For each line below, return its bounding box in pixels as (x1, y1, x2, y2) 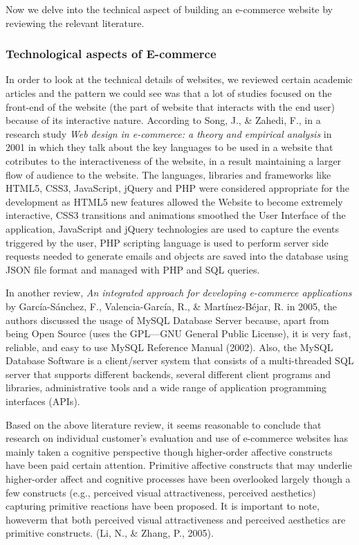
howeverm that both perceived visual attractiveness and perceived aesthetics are (6, 512, 346, 526)
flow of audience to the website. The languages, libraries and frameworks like (6, 167, 331, 181)
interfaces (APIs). (6, 394, 80, 409)
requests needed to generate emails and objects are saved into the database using (6, 249, 349, 263)
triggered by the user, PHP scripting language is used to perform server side (6, 235, 329, 249)
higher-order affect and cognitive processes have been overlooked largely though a (6, 472, 351, 486)
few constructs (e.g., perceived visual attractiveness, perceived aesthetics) (6, 485, 316, 499)
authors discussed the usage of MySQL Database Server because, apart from (6, 312, 329, 327)
